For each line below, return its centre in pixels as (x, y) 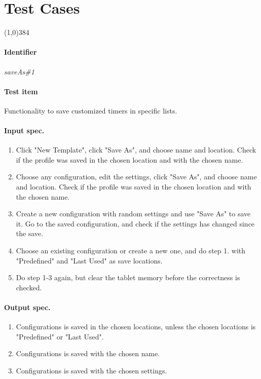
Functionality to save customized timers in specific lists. (91, 110)
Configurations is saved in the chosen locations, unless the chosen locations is (136, 327)
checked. (29, 287)
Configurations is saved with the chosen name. (88, 353)
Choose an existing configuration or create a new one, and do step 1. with (131, 251)
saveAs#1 (19, 71)
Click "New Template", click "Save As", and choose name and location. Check (136, 150)
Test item (21, 91)
